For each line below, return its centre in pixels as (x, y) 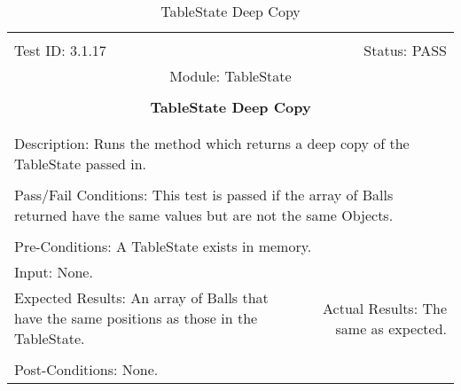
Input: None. (54, 272)
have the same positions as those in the (136, 318)
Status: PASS (405, 50)
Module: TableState (230, 76)
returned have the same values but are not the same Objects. (204, 215)
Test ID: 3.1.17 (60, 50)
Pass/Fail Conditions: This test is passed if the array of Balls (204, 195)
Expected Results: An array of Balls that (141, 297)
